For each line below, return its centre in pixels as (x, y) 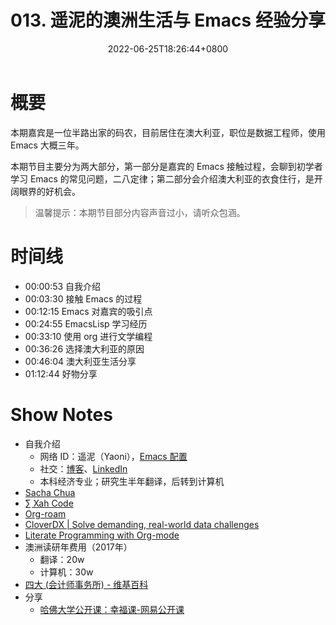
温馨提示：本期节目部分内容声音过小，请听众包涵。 (140, 212)
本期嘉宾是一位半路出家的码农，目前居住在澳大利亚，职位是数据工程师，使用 (168, 132)
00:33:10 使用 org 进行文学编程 (88, 336)
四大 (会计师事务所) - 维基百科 (86, 584)
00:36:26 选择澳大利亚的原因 (84, 348)
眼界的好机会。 (49, 191)
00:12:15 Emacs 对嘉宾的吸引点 (88, 311)
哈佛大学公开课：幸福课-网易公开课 (112, 609)
